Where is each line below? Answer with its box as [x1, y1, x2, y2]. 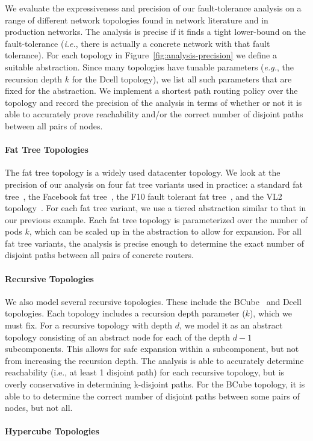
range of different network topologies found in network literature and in [5, 13, 268, 26]
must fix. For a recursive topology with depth [5, 319, 173, 332]
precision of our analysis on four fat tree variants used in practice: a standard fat [5, 177, 303, 190]
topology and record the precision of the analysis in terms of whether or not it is [5, 96, 302, 108]
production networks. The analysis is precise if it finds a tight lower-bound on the [5, 25, 306, 38]
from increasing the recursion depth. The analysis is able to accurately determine [5, 354, 304, 366]
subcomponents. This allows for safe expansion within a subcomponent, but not [5, 342, 299, 355]
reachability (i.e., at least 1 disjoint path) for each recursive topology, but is [5, 366, 285, 378]
